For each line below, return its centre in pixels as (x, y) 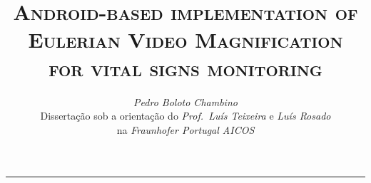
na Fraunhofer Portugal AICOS (185, 129)
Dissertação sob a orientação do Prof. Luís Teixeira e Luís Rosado (185, 116)
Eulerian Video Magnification (185, 40)
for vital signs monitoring (185, 67)
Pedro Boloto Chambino (185, 101)
